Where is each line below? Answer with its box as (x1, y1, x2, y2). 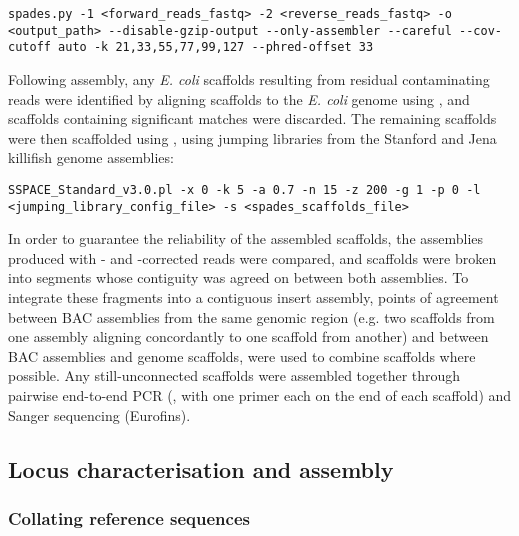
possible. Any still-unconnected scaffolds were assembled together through (8, 365, 461, 386)
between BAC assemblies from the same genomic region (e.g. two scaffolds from (8, 306, 495, 327)
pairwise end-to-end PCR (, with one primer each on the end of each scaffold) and (8, 385, 512, 405)
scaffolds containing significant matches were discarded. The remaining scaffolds (8, 108, 497, 129)
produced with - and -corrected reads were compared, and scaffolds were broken (8, 247, 497, 268)
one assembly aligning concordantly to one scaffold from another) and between (8, 326, 489, 347)
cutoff (8, 40, 51, 55)
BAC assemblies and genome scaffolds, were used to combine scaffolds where (8, 345, 476, 366)
